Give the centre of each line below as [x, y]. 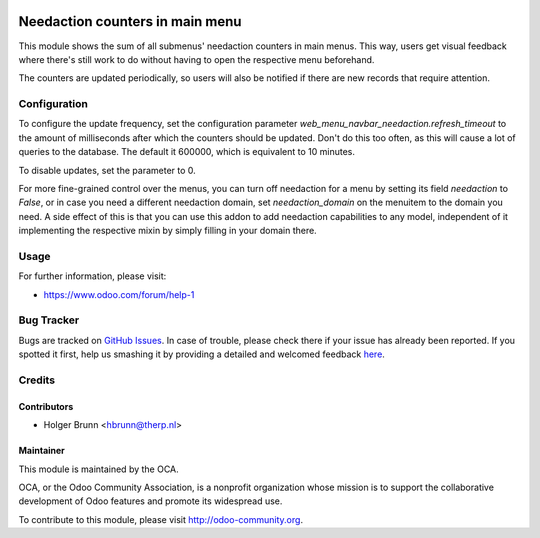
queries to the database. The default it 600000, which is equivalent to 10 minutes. [186, 152]
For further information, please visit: [92, 276]
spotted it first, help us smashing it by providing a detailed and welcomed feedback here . [201, 354]
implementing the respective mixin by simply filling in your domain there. [167, 231]
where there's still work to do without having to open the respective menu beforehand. [196, 59]
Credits [36, 380]
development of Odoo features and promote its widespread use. [150, 501]
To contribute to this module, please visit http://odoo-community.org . [161, 519]
